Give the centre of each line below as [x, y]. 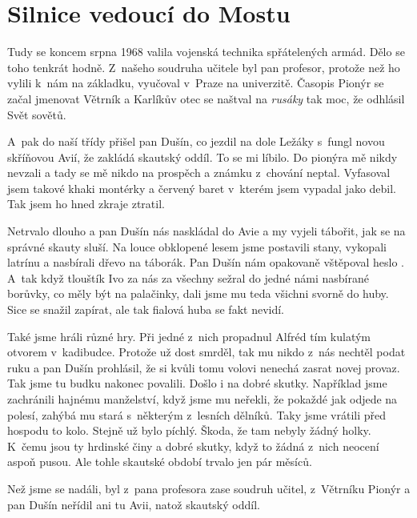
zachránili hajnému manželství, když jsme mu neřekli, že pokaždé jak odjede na [202, 399]
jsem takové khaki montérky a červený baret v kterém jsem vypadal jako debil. [202, 188]
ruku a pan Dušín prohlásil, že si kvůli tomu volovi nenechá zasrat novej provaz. [204, 367]
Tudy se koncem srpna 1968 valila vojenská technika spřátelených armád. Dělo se [206, 52]
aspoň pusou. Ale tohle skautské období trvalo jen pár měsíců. [160, 462]
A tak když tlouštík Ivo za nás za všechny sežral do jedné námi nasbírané [188, 277]
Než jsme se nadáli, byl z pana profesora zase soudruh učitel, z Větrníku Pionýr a [209, 488]
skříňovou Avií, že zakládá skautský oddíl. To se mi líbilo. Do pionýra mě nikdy [202, 157]
